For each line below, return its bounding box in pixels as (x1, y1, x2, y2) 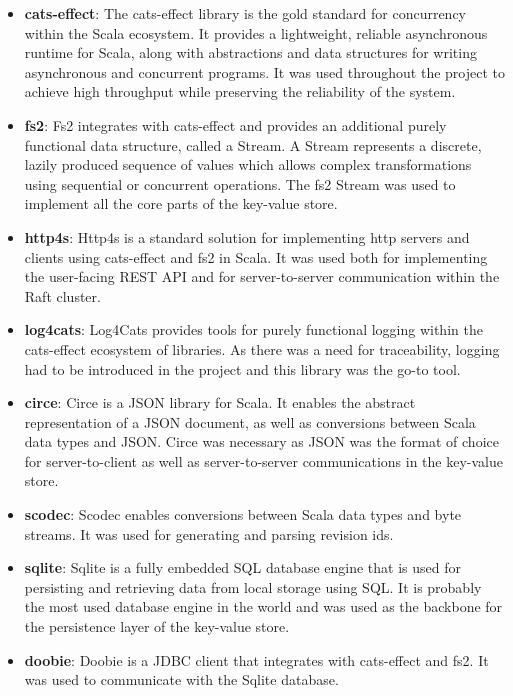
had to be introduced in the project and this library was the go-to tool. (24, 358, 461, 379)
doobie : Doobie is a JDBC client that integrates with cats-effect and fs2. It (24, 649, 489, 670)
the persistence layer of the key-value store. (24, 616, 290, 637)
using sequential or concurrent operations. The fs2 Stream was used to (24, 173, 456, 194)
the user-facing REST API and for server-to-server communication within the (24, 266, 500, 287)
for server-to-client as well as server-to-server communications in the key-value (24, 450, 503, 471)
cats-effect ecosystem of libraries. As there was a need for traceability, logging (24, 338, 500, 359)
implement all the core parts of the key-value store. (24, 193, 338, 214)
